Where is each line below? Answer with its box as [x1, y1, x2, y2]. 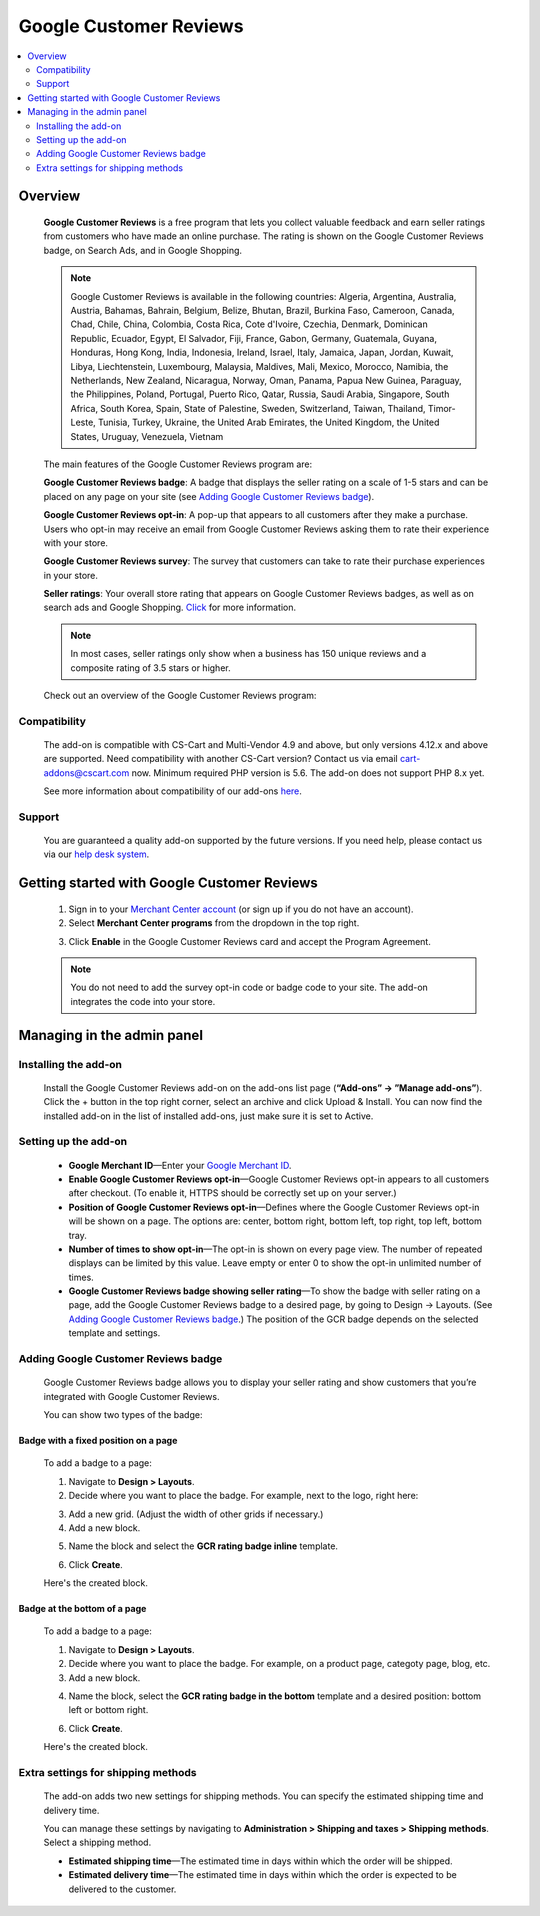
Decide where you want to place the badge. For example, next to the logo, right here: [68, 1490, 419, 1502]
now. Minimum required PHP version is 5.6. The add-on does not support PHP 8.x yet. [131, 766, 485, 779]
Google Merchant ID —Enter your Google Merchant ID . [68, 1159, 292, 1171]
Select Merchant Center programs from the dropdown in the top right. [68, 917, 360, 929]
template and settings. [68, 1327, 161, 1339]
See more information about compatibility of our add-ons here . [43, 785, 302, 797]
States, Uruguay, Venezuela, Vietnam [70, 430, 224, 442]
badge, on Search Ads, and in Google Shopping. [43, 244, 243, 256]
